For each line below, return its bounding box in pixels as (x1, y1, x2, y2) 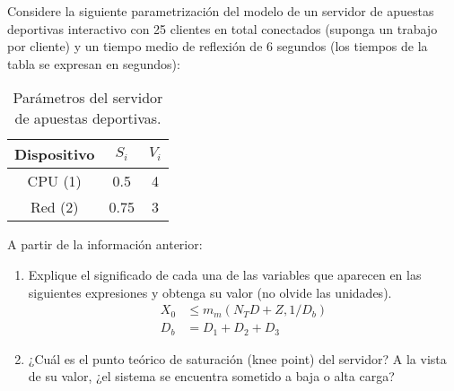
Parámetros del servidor (13, 87, 163, 109)
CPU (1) (27, 170, 82, 192)
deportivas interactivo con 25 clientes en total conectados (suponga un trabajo (7, 19, 438, 38)
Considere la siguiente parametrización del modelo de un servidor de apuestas (7, 2, 434, 20)
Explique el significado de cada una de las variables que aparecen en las (28, 265, 422, 283)
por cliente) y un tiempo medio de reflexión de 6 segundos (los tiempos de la (7, 37, 428, 56)
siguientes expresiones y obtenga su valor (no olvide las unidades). (28, 282, 392, 301)
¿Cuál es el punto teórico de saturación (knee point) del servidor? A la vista (28, 349, 447, 368)
